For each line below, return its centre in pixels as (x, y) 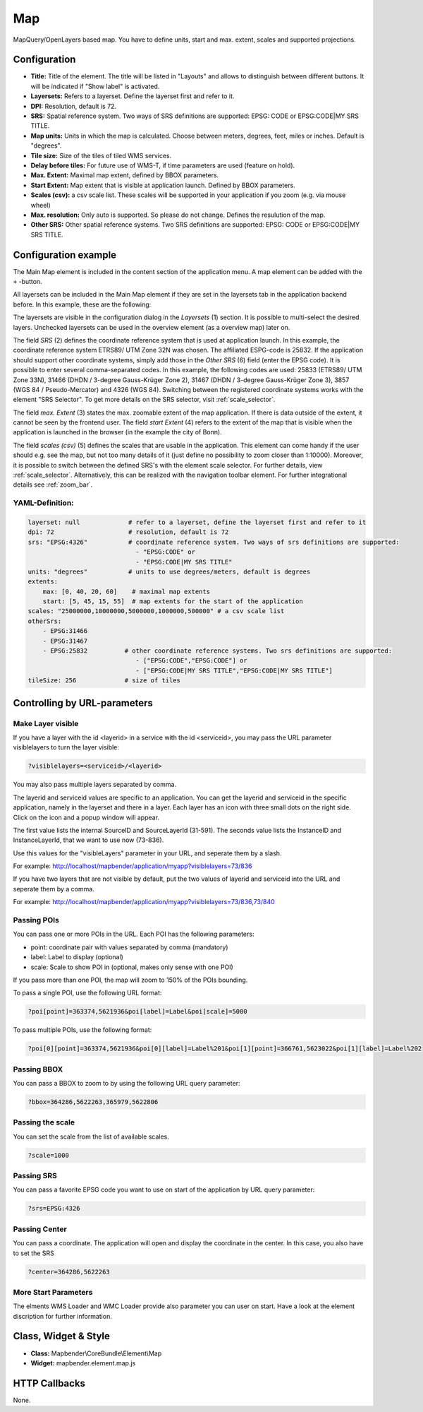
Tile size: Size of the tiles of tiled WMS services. (101, 155)
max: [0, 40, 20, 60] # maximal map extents (127, 591)
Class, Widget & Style (62, 1336)
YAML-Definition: (43, 503)
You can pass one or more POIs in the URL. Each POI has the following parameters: (134, 934)
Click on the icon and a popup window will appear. (86, 817)
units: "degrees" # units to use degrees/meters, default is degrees (169, 571)
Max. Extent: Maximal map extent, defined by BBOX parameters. (125, 175)
